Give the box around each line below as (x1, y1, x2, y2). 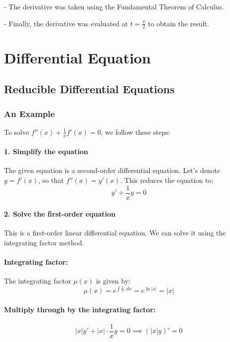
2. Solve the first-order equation (4, 209, 116, 219)
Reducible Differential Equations (4, 81, 175, 97)
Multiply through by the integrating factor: (4, 304, 156, 314)
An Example (4, 107, 55, 119)
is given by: (96, 276, 130, 286)
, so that (38, 175, 64, 185)
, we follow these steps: (101, 126, 171, 137)
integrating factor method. (4, 237, 84, 248)
